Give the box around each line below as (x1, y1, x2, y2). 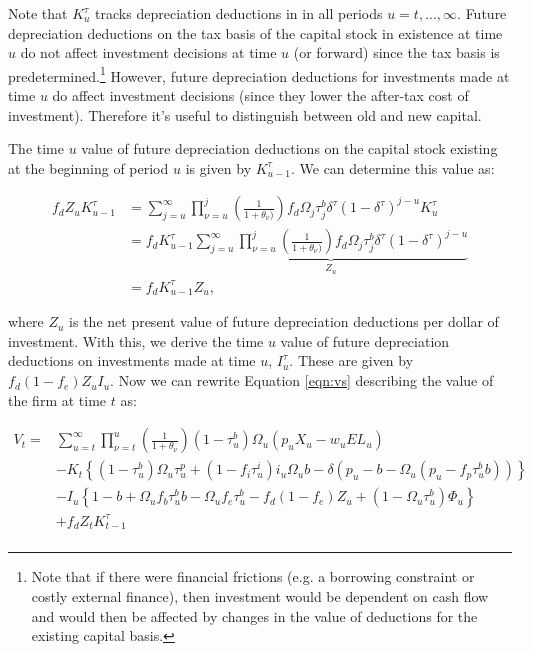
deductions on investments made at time (8, 350, 256, 371)
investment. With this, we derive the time (8, 330, 264, 351)
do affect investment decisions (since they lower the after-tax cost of (52, 85, 469, 106)
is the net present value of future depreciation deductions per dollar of (69, 311, 499, 332)
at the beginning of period (8, 157, 169, 178)
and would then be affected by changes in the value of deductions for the (31, 605, 478, 626)
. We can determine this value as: (290, 157, 495, 178)
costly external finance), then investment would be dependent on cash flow (31, 585, 489, 606)
